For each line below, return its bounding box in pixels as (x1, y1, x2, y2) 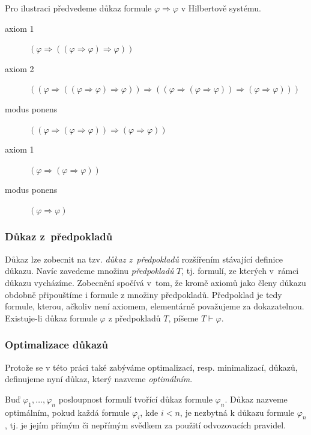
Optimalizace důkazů (5, 337, 108, 352)
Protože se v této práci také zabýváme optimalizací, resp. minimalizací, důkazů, (5, 360, 298, 373)
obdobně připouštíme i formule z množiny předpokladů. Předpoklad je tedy (5, 288, 282, 300)
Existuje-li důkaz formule (5, 311, 97, 324)
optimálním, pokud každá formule (5, 406, 130, 418)
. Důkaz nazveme (225, 392, 288, 405)
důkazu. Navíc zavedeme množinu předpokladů (5, 264, 174, 277)
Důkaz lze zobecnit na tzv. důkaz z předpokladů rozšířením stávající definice (5, 252, 283, 265)
